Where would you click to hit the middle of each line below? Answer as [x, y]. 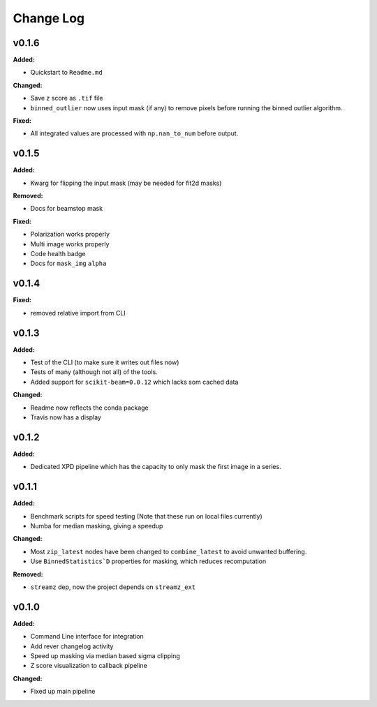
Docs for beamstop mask [67, 209]
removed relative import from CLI [78, 313]
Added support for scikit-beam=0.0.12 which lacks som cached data [134, 382]
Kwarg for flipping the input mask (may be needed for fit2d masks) [126, 183]
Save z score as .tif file [67, 98]
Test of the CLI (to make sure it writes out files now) [105, 362]
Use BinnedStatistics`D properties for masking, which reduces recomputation [148, 561]
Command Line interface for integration [87, 637]
